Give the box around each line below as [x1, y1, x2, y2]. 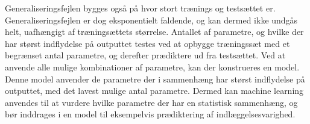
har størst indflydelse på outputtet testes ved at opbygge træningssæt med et [5, 37, 290, 49]
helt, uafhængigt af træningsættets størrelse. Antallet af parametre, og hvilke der [5, 25, 304, 38]
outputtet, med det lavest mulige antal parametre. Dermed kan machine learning [5, 84, 304, 97]
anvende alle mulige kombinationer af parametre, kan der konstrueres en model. [5, 60, 300, 73]
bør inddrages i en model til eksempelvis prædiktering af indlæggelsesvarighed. [5, 108, 296, 120]
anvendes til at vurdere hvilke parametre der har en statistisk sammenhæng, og [5, 96, 298, 108]
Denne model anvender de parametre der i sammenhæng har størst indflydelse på [5, 72, 305, 85]
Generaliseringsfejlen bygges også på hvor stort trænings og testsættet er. [5, 2, 276, 14]
